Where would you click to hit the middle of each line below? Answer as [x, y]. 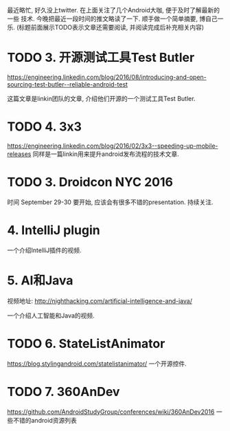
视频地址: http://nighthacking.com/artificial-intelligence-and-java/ [100, 300]
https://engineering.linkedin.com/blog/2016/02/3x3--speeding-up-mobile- [113, 146]
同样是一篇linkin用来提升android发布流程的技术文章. [106, 154]
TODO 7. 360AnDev [64, 391]
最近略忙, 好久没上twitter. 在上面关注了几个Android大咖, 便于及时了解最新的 [114, 10]
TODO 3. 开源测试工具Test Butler [101, 58]
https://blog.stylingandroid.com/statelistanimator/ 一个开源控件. [97, 364]
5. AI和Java [40, 280]
